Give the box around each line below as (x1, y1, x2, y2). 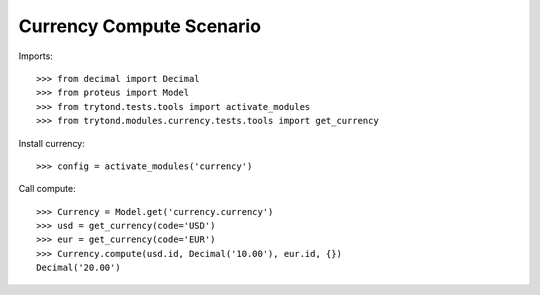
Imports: (18, 50, 54, 62)
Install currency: (18, 137, 85, 149)
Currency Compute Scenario (18, 15, 262, 37)
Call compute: (18, 183, 76, 195)
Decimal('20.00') (36, 262, 121, 274)
